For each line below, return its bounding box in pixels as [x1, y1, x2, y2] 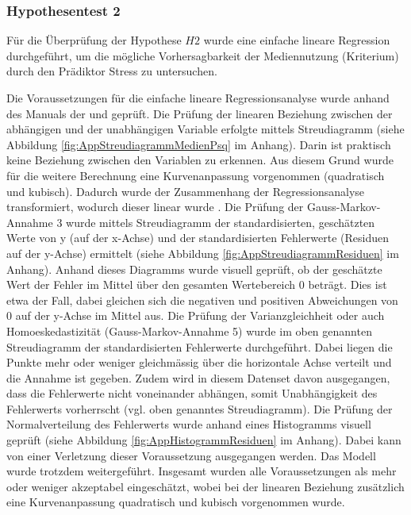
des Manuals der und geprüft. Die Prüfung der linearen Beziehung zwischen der [6, 105, 393, 121]
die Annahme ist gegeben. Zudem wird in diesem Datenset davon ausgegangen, [6, 369, 390, 386]
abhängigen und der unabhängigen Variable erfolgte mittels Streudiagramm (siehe [6, 121, 405, 137]
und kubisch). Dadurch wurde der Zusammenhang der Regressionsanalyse [6, 183, 365, 199]
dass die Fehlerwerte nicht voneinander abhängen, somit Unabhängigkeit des [6, 385, 378, 402]
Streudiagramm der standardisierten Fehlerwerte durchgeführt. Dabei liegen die [6, 338, 393, 355]
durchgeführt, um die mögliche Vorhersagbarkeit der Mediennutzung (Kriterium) [6, 47, 399, 63]
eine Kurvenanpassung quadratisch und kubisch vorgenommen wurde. [6, 494, 345, 510]
